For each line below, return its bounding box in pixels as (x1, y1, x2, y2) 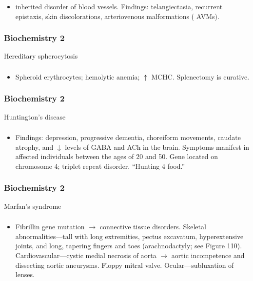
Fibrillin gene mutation (15, 221, 85, 232)
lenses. (15, 269, 35, 280)
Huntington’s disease (4, 111, 66, 121)
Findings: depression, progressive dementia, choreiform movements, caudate (15, 132, 241, 142)
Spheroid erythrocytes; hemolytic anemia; (15, 71, 140, 81)
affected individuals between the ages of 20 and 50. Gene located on (15, 151, 218, 161)
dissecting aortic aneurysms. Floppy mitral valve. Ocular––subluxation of (15, 260, 234, 270)
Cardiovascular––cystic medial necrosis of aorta (15, 250, 156, 261)
